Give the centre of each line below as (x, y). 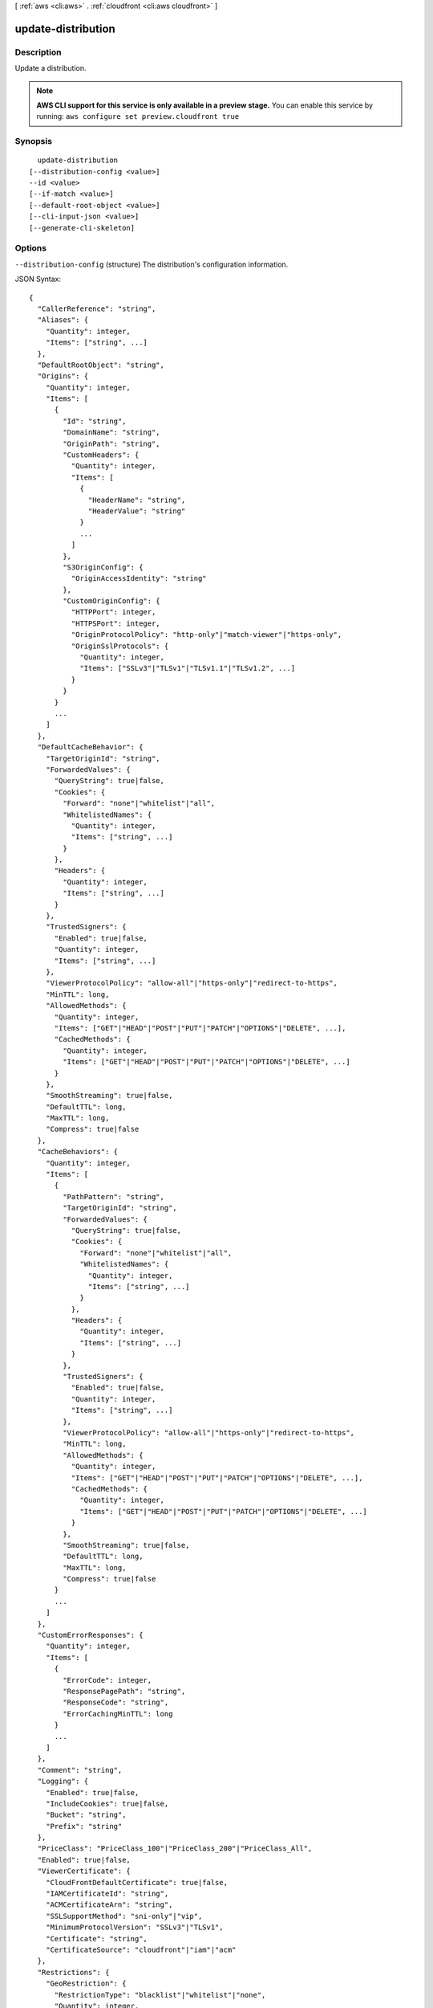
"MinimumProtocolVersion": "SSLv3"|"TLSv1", (134, 1927)
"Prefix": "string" (84, 1826)
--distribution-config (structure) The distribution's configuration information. (152, 264)
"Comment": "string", (80, 1770)
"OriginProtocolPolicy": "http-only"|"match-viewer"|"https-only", (206, 635)
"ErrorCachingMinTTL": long (118, 1714)
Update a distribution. (51, 68)
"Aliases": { (63, 320)
